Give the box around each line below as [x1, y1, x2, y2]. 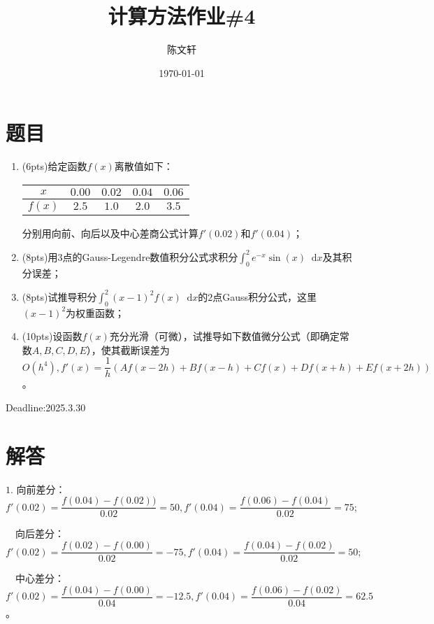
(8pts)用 [22, 249, 58, 264]
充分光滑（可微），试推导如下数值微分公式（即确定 [109, 329, 340, 343]
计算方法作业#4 [108, 1, 256, 30]
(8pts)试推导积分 [22, 289, 97, 304]
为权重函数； [66, 305, 125, 320]
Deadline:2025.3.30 [6, 400, 86, 415]
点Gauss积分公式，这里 [212, 289, 317, 304]
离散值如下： [114, 159, 173, 173]
